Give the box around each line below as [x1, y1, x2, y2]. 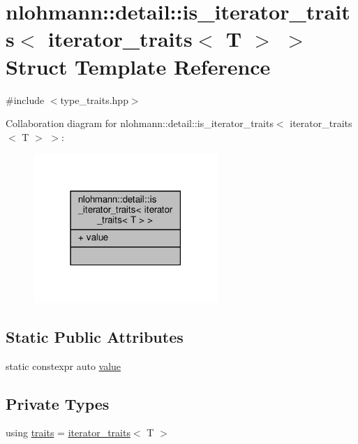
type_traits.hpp [60, 92, 128, 107]
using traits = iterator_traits [6, 425, 130, 440]
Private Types [6, 392, 110, 414]
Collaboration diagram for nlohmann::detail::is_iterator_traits [6, 116, 274, 131]
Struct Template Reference [6, 52, 271, 80]
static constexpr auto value [6, 358, 121, 373]
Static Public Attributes [6, 325, 184, 347]
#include [6, 92, 45, 107]
